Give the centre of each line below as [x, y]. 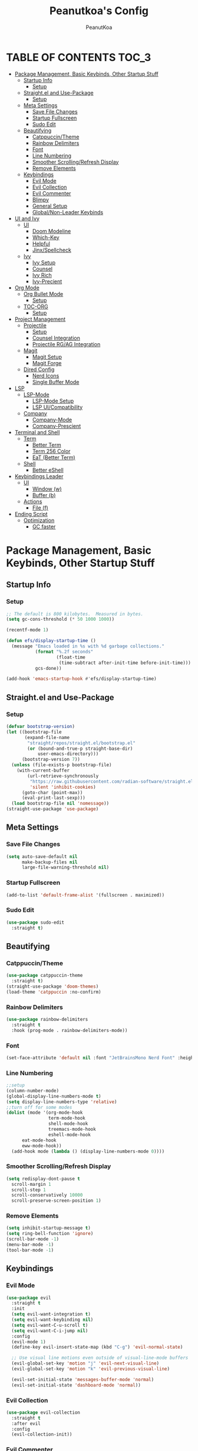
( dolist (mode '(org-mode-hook [44, 1113]
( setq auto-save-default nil [42, 856]
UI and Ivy [27, 218]
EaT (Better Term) [54, 457]
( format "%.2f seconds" [64, 652]
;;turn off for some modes [39, 1107]
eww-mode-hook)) [42, 1146]
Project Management [40, 319]
